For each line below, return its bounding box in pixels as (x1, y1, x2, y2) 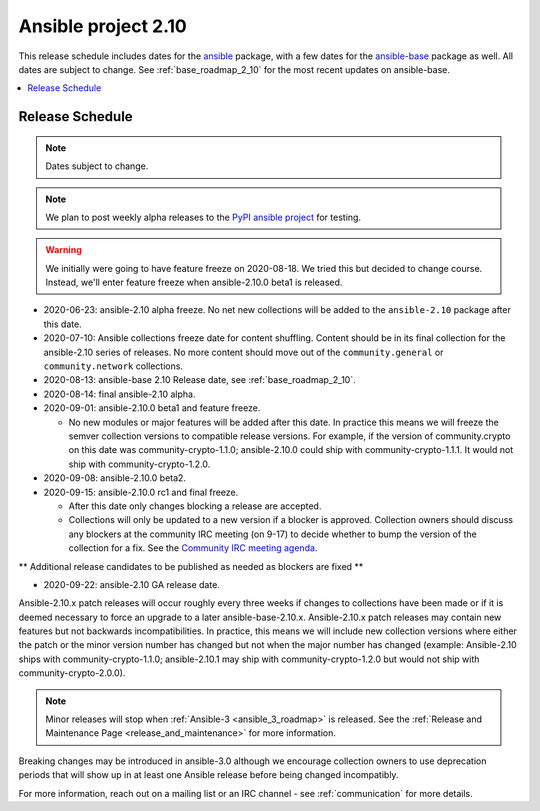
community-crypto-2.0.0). (18, 667, 126, 679)
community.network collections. (43, 360, 184, 372)
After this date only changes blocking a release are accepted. (68, 500, 322, 512)
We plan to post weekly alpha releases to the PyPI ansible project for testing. (45, 211, 362, 223)
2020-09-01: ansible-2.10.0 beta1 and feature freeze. (43, 402, 261, 414)
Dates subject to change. (45, 160, 149, 172)
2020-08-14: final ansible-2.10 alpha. (43, 388, 196, 400)
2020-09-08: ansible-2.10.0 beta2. (43, 472, 187, 484)
